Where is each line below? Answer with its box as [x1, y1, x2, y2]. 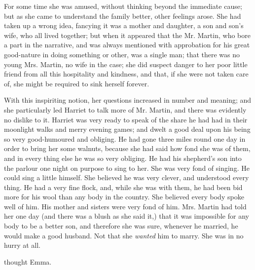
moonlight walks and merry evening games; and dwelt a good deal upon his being [4, 124, 251, 134]
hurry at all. [4, 240, 40, 250]
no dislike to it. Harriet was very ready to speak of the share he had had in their [4, 114, 248, 124]
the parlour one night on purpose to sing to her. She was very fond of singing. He [4, 162, 250, 173]
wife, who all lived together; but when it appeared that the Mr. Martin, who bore [4, 30, 251, 40]
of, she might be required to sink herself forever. [4, 78, 149, 88]
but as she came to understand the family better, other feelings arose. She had [4, 10, 241, 21]
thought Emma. [4, 256, 52, 267]
